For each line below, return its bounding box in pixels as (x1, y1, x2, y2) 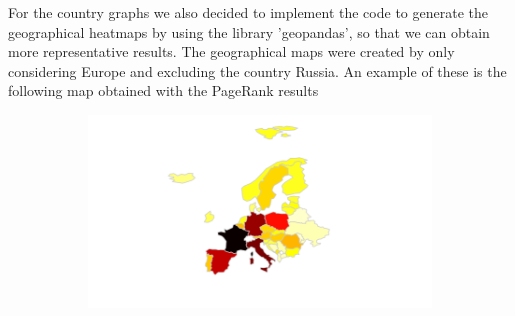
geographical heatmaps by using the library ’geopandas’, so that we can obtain (8, 21, 490, 42)
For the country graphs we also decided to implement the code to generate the (8, 2, 488, 22)
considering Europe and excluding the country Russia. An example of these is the (8, 60, 507, 81)
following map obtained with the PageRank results (8, 80, 319, 101)
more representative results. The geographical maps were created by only (8, 41, 455, 62)
